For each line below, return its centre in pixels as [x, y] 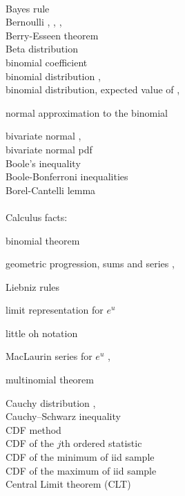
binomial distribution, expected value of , [93, 89]
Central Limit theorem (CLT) [68, 484]
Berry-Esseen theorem [52, 35]
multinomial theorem [50, 380]
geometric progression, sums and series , [90, 264]
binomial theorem [43, 240]
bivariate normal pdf [49, 149]
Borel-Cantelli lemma [51, 190]
